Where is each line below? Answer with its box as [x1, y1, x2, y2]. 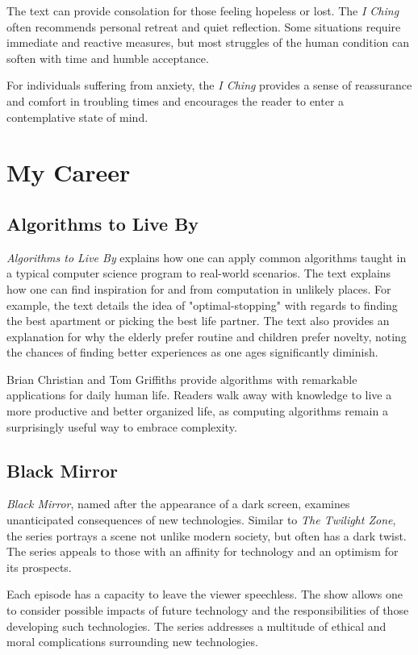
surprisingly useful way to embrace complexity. [6, 418, 237, 435]
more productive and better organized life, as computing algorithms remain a [6, 403, 388, 419]
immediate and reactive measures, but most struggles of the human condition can [6, 34, 410, 51]
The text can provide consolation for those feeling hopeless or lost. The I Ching [6, 2, 399, 19]
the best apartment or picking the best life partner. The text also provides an [6, 312, 390, 329]
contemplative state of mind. [6, 108, 148, 125]
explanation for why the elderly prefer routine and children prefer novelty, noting [6, 327, 407, 344]
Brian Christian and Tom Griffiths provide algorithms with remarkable [6, 370, 357, 387]
